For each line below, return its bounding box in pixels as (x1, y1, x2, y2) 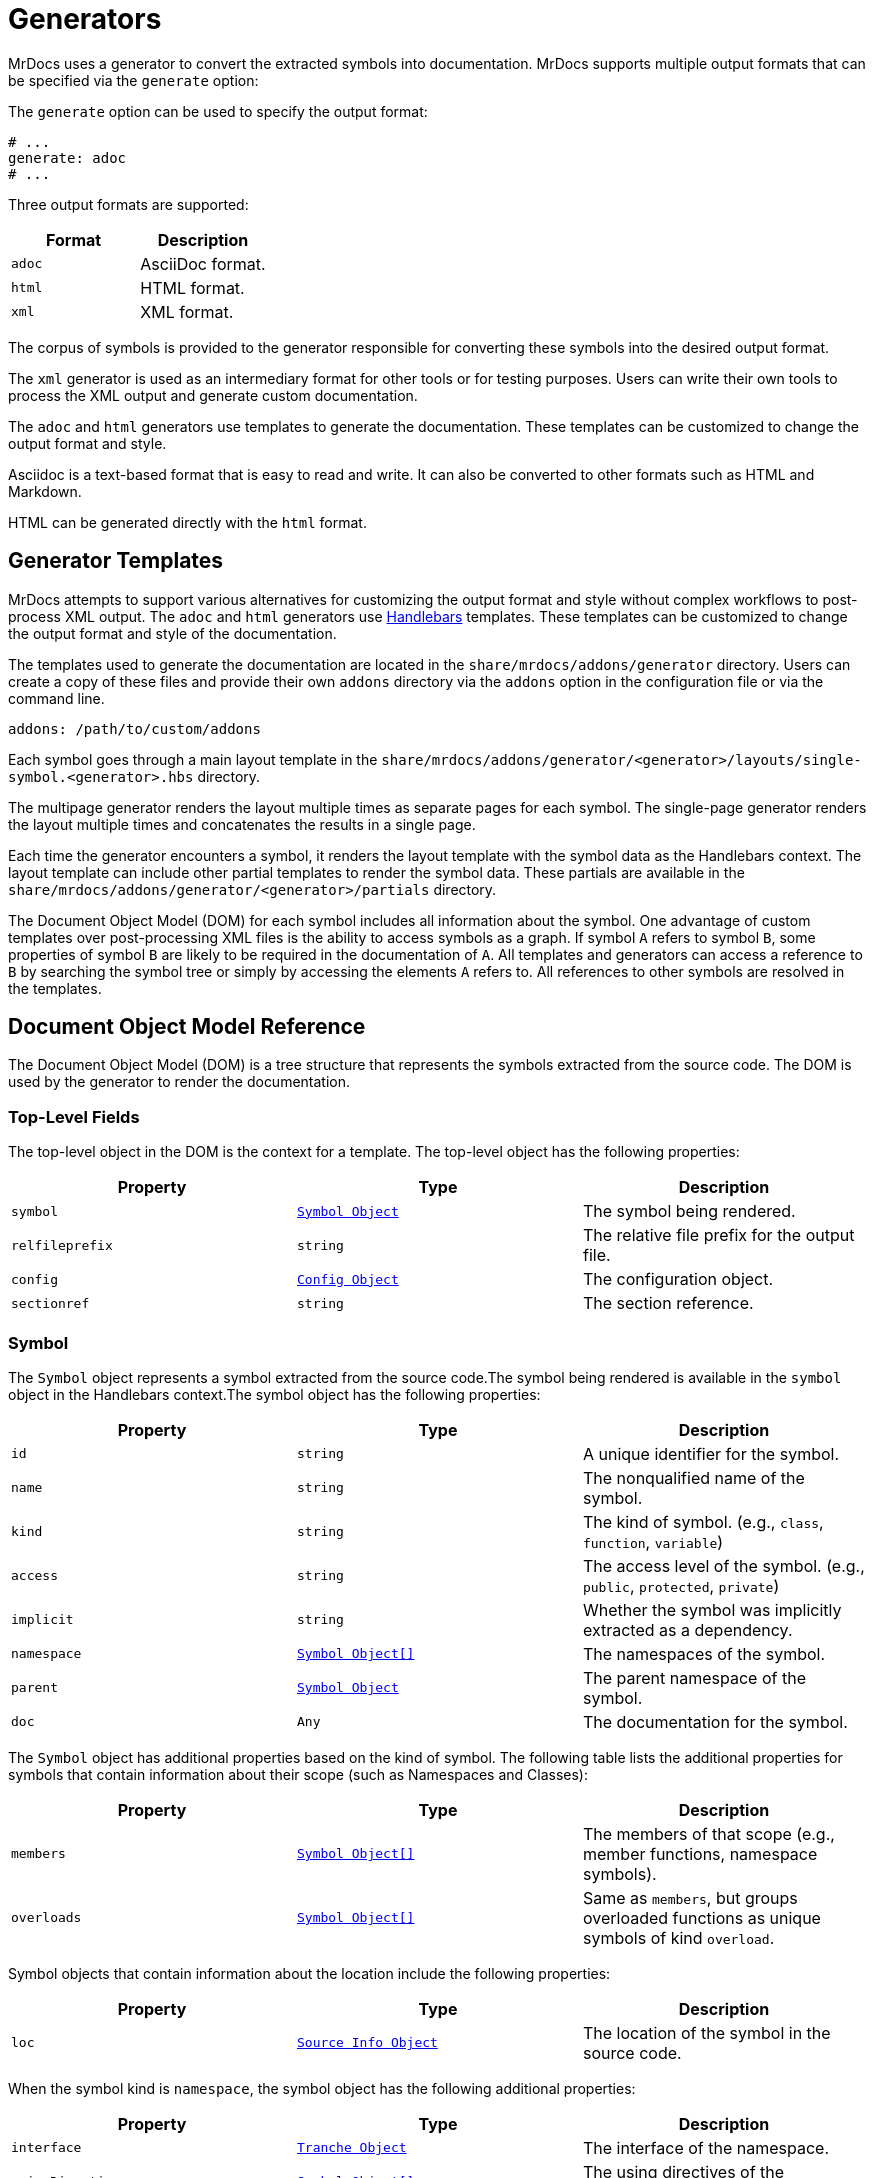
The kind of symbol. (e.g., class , (582, 1511, 824, 1532)
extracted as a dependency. (582, 1619, 793, 1640)
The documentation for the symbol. (582, 1711, 848, 1732)
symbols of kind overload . (582, 1927, 775, 1948)
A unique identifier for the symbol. (582, 1443, 840, 1464)
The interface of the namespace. (582, 2137, 829, 2158)
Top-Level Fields (8, 1106, 140, 1127)
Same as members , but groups (582, 1887, 798, 1908)
